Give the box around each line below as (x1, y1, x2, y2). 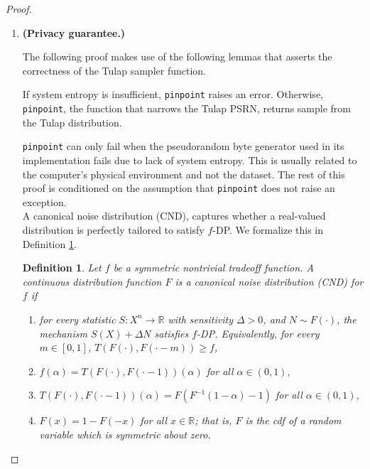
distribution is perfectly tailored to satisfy (22, 222, 205, 237)
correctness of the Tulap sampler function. (22, 63, 206, 77)
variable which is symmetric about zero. (39, 426, 211, 441)
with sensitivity (168, 311, 234, 326)
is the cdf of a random (245, 413, 342, 428)
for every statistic (39, 311, 116, 326)
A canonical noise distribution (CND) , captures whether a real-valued (22, 208, 326, 223)
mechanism (39, 325, 87, 340)
